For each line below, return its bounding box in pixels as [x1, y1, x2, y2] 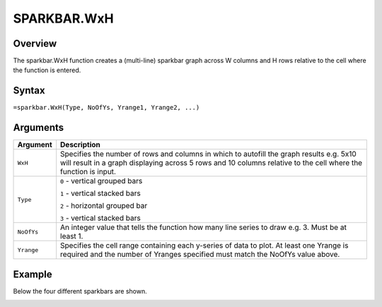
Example [13, 268, 52, 280]
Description [60, 140, 100, 150]
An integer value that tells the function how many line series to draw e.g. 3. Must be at [60, 223, 347, 233]
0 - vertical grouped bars [60, 176, 143, 186]
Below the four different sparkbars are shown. [13, 286, 148, 295]
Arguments [13, 122, 64, 134]
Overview [13, 37, 57, 50]
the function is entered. [13, 66, 81, 74]
